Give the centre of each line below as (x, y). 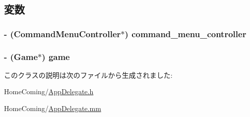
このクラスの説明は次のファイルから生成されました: (88, 75)
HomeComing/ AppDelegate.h (49, 91)
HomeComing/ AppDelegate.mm (53, 108)
